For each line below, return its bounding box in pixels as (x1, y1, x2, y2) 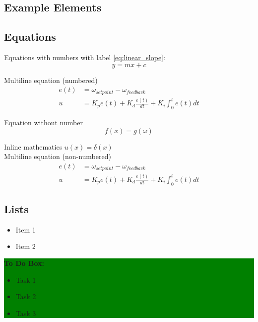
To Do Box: (4, 257, 45, 268)
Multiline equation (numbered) (4, 75, 98, 85)
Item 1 (15, 224, 36, 235)
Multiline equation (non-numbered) (4, 151, 111, 161)
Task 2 (15, 291, 36, 302)
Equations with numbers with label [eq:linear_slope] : (4, 52, 165, 62)
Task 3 (15, 308, 36, 318)
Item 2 (15, 241, 36, 251)
